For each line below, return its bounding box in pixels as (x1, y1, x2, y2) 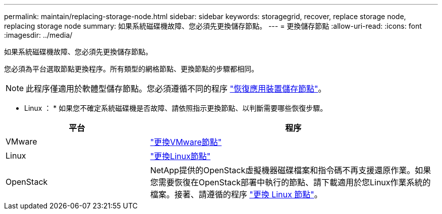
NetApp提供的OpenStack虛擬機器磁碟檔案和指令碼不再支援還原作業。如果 (150, 165, 431, 175)
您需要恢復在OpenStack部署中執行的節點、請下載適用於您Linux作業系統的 (150, 177, 431, 187)
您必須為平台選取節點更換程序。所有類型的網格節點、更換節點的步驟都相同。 (4, 64, 258, 73)
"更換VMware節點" (150, 137, 222, 147)
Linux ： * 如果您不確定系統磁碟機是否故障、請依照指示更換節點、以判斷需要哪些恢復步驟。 (24, 104, 327, 112)
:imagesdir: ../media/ (4, 31, 73, 39)
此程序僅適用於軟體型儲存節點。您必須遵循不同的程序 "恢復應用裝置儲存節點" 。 (26, 84, 326, 94)
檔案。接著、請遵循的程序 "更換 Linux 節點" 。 (150, 189, 322, 199)
